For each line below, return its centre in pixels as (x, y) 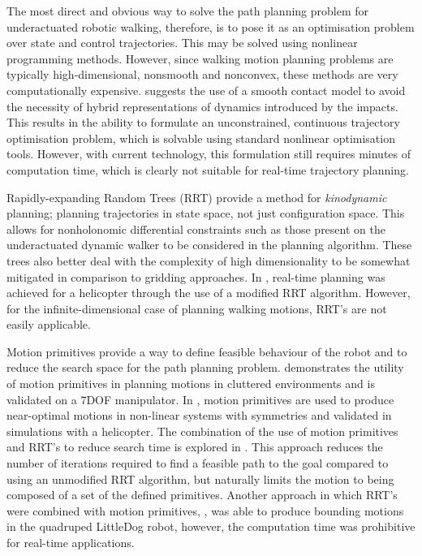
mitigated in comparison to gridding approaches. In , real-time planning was (196, 276)
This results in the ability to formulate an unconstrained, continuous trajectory (203, 122)
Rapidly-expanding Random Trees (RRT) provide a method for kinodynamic (197, 197)
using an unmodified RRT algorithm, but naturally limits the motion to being (200, 478)
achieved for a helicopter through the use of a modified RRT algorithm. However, (209, 293)
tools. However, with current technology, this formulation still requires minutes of (209, 154)
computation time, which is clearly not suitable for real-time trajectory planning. (208, 169)
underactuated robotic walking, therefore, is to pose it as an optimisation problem (211, 26)
